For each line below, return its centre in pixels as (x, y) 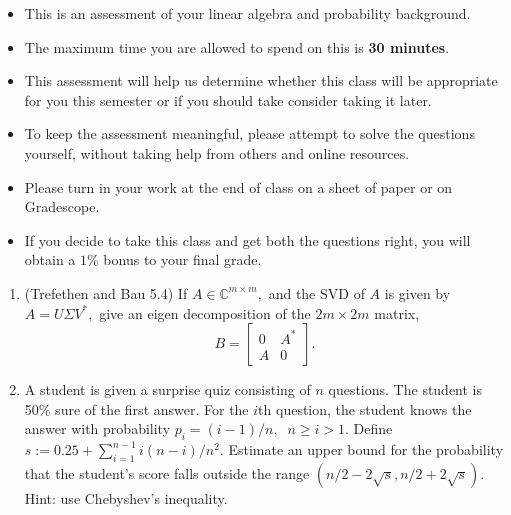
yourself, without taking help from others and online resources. (217, 152)
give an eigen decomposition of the (205, 312)
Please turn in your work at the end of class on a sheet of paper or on (238, 186)
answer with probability (97, 428)
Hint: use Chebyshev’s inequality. (126, 497)
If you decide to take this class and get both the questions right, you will (247, 239)
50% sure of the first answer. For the (136, 408)
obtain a (50, 259)
